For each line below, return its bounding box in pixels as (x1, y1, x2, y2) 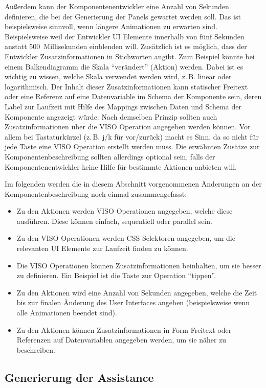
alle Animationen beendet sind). (16, 307, 117, 318)
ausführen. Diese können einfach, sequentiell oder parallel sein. (16, 215, 212, 226)
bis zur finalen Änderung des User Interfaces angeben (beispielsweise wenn (16, 297, 250, 308)
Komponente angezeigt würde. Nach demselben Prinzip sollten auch (5, 111, 217, 122)
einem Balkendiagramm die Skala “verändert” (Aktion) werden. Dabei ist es (5, 61, 243, 72)
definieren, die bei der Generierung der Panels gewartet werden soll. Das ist (5, 11, 241, 21)
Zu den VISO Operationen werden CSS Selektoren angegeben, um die (16, 233, 235, 243)
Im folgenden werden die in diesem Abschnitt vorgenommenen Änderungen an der (5, 178, 262, 189)
